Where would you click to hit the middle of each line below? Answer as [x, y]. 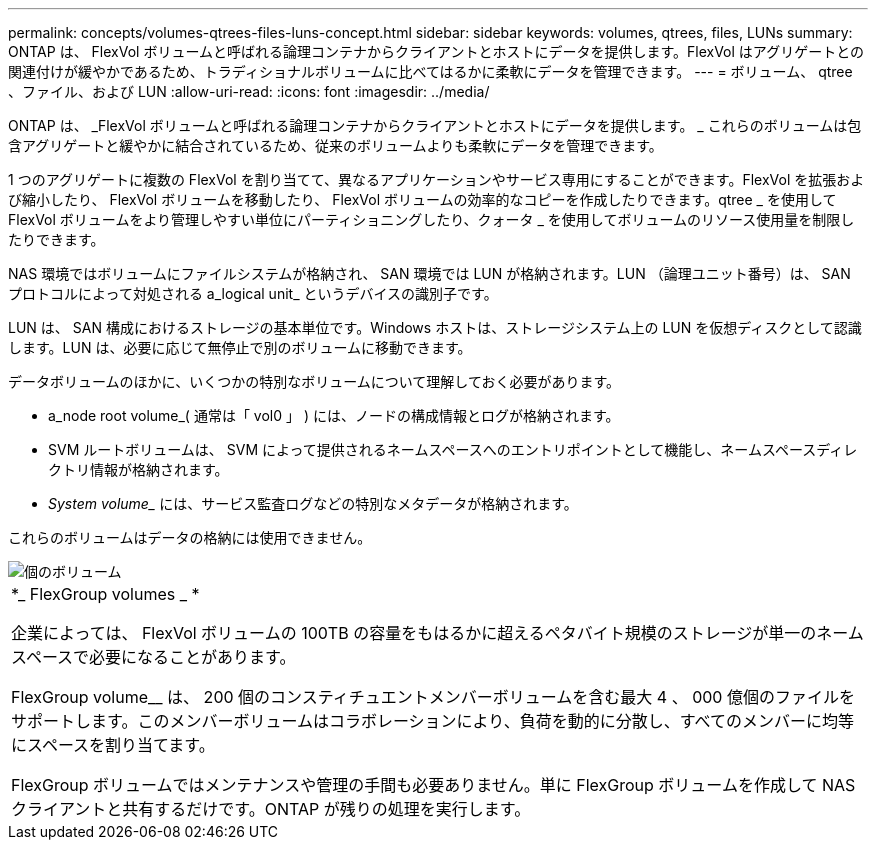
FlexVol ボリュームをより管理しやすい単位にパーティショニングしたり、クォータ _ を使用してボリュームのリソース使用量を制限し [431, 219]
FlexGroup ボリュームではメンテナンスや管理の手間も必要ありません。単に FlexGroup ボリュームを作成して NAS [433, 785]
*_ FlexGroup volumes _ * [105, 594]
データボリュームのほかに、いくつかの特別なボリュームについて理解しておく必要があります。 [314, 381]
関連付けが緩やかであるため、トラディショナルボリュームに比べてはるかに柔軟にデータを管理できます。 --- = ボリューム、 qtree [430, 71]
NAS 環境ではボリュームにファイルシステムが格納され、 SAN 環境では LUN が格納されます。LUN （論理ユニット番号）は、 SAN [429, 273]
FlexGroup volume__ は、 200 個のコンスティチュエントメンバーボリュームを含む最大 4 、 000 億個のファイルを [433, 697]
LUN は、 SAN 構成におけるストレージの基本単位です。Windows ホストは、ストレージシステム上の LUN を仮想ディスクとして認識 [435, 327]
